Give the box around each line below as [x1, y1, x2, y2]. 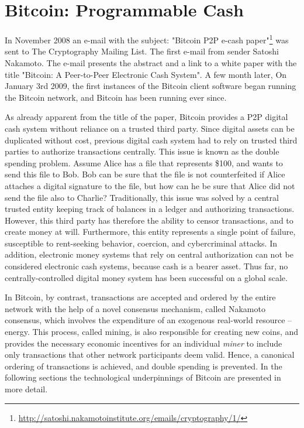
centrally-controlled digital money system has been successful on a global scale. [5, 271, 288, 283]
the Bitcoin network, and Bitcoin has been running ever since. [5, 91, 227, 103]
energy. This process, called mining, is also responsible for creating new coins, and [5, 326, 299, 338]
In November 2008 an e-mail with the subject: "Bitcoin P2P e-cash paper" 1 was [5, 32, 289, 46]
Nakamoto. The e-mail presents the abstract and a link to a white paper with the [5, 56, 297, 69]
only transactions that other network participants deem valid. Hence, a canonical [5, 348, 295, 361]
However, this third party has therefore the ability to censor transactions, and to [5, 214, 293, 226]
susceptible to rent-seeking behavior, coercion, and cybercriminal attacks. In [5, 237, 278, 249]
